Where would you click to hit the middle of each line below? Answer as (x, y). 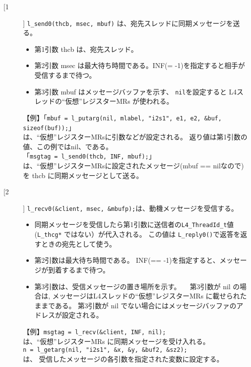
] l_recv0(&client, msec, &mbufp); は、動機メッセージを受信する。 (131, 208)
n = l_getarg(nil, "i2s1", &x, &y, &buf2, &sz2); (105, 350)
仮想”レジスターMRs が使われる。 (119, 101)
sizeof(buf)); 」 (49, 127)
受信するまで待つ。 (65, 75)
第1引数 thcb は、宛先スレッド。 (86, 49)
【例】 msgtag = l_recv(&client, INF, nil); (94, 331)
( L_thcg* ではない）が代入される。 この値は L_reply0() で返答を (137, 234)
